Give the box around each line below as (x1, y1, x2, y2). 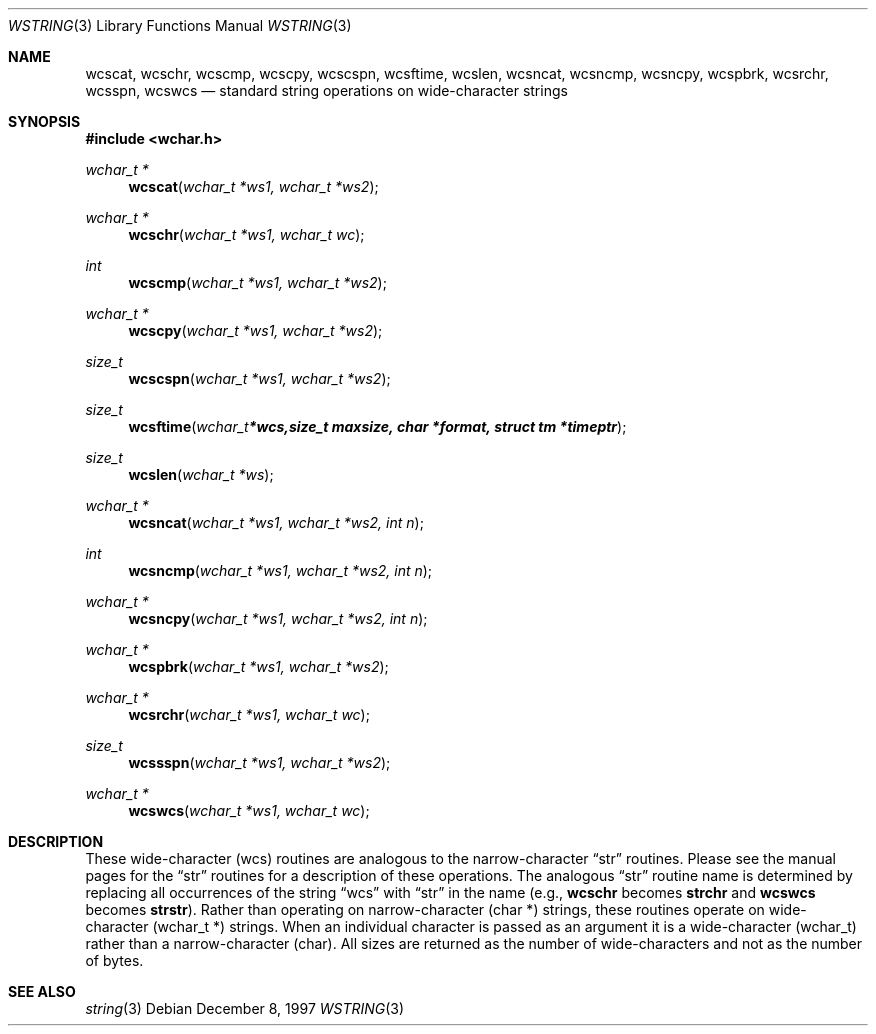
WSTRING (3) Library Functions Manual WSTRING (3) (8, 17, 352, 34)
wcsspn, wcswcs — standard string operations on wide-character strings (85, 82, 568, 99)
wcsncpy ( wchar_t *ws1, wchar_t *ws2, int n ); (128, 610, 428, 627)
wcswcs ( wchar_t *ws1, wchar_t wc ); (128, 802, 370, 819)
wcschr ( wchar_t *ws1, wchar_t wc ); (128, 226, 365, 243)
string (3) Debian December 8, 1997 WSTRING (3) (85, 1000, 405, 1017)
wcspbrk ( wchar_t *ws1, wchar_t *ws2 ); (128, 658, 389, 675)
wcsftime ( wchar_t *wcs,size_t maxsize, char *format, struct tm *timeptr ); (128, 418, 627, 435)
